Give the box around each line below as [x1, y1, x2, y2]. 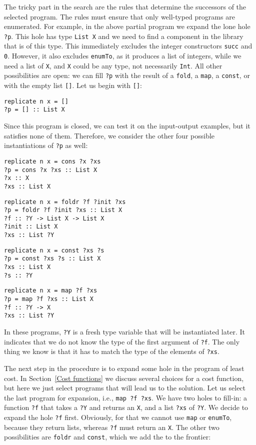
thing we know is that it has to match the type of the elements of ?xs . [4, 346, 219, 356]
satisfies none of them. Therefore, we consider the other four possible [4, 130, 215, 140]
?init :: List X [4, 223, 58, 230]
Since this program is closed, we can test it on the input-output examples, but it [4, 120, 250, 131]
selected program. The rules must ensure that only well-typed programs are [4, 11, 235, 21]
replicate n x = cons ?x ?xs [4, 157, 101, 165]
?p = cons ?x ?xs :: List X [4, 166, 97, 173]
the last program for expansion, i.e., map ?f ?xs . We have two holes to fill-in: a [4, 392, 247, 402]
